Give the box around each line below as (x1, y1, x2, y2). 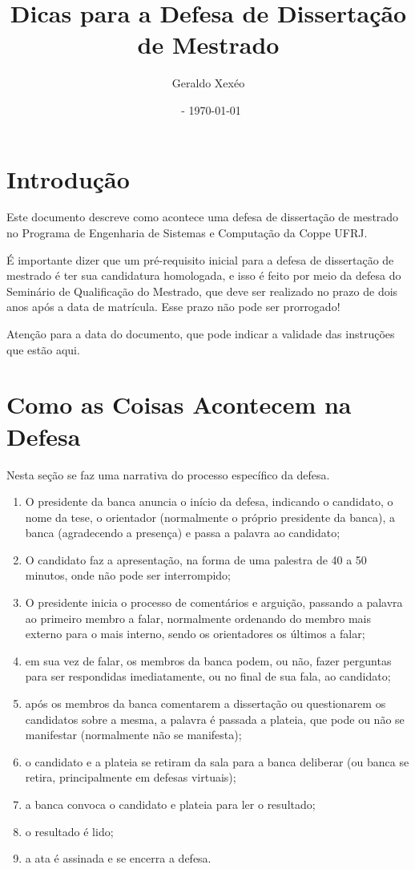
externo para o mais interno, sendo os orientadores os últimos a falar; (25, 625, 365, 642)
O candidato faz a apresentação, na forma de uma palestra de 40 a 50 (25, 551, 367, 568)
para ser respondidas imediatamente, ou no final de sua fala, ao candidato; (25, 668, 391, 685)
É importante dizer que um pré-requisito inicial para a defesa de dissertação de (6, 251, 394, 268)
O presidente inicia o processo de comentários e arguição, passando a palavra (25, 594, 403, 611)
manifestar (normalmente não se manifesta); (25, 726, 242, 743)
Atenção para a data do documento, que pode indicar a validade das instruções (6, 325, 395, 342)
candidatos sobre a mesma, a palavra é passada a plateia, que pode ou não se (25, 710, 405, 727)
